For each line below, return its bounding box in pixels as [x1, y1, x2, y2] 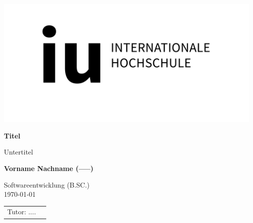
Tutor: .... [7, 206, 36, 217]
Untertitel [4, 147, 33, 157]
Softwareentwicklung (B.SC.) [4, 179, 90, 189]
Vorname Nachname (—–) [4, 163, 94, 173]
